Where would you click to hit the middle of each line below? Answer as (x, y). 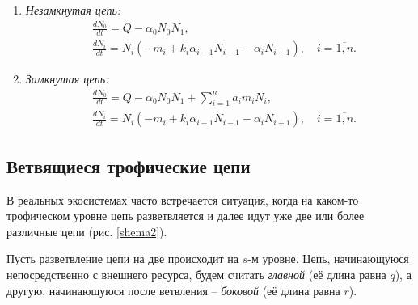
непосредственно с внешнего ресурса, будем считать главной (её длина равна (196, 274)
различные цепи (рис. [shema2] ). (87, 231)
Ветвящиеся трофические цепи (129, 165)
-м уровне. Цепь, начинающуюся (328, 258)
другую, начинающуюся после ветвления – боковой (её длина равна (173, 290)
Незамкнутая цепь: (73, 10)
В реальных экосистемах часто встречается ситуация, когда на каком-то (183, 199)
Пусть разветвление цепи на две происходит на (123, 258)
